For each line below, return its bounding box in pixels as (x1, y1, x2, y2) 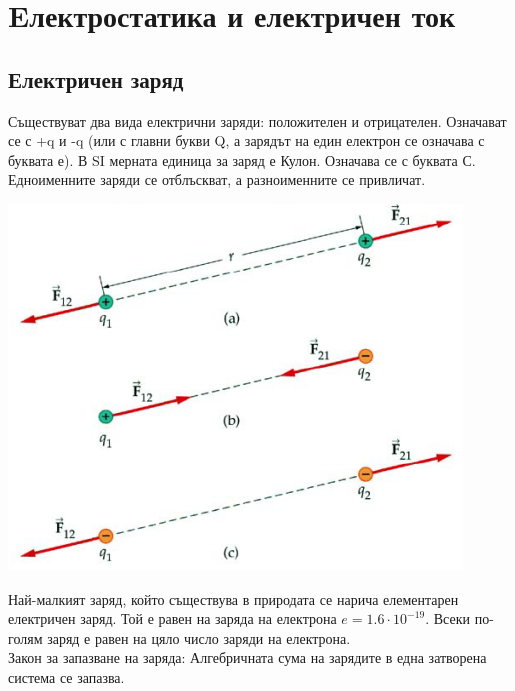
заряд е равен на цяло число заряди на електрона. (47, 627, 351, 648)
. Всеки (425, 608, 470, 629)
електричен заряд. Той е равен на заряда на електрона (8, 608, 337, 629)
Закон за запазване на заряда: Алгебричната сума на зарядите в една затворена (8, 647, 487, 668)
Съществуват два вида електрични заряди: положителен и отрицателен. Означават (8, 110, 507, 131)
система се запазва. (8, 666, 125, 687)
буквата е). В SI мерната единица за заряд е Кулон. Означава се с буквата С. (8, 149, 476, 170)
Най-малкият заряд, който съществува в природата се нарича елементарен (8, 588, 459, 609)
